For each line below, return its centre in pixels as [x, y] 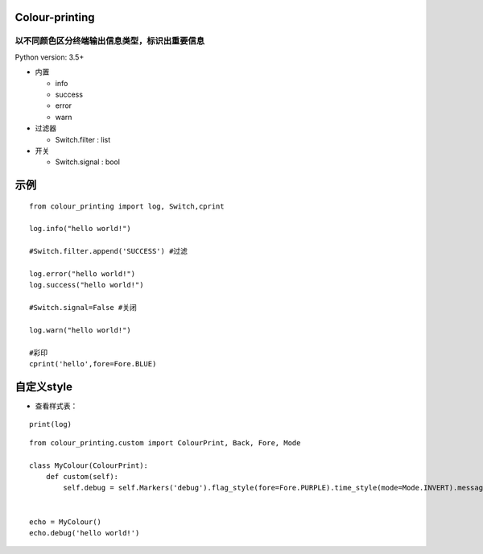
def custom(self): [82, 477]
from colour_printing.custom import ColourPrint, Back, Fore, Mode [165, 442]
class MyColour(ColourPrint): [89, 465]
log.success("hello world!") [87, 285]
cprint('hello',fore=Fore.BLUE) [93, 364]
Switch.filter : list [83, 139]
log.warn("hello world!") [80, 330]
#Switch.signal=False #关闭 [83, 308]
